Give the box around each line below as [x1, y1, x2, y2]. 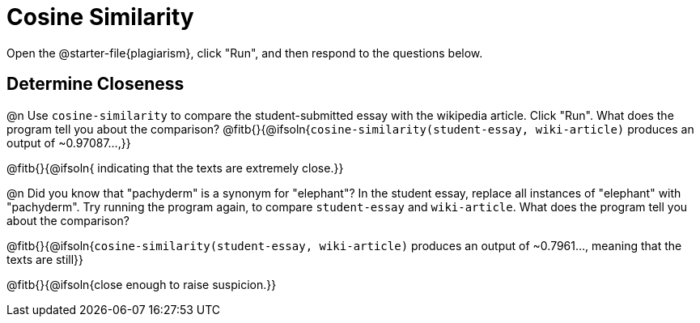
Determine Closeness [6, 74, 185, 95]
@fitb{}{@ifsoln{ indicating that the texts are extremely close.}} [6, 160, 344, 175]
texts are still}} [6, 252, 84, 266]
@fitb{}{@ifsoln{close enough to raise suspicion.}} [6, 277, 277, 291]
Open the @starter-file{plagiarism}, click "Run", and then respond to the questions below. [6, 45, 483, 60]
